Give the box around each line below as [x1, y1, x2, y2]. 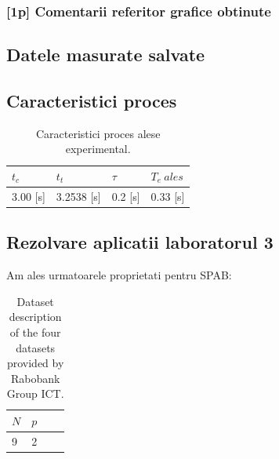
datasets [16, 339, 56, 355]
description [9, 308, 62, 325]
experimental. [65, 140, 131, 157]
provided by [6, 355, 64, 371]
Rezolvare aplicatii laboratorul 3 [6, 230, 274, 254]
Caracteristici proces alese [35, 125, 161, 141]
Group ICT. [6, 385, 64, 402]
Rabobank [10, 370, 60, 386]
